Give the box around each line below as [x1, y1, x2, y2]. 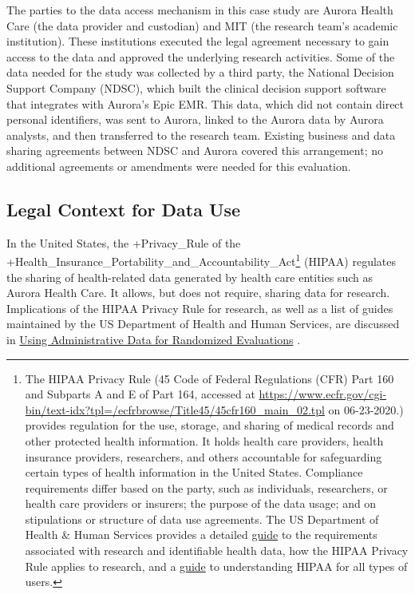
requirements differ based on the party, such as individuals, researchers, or [25, 479, 388, 496]
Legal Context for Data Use [6, 196, 241, 221]
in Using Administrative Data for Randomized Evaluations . [6, 331, 301, 347]
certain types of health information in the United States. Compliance [25, 464, 363, 481]
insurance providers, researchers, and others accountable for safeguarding [25, 448, 382, 465]
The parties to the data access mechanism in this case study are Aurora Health [6, 2, 393, 18]
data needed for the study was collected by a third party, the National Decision [6, 64, 394, 81]
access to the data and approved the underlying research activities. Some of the [6, 48, 395, 65]
